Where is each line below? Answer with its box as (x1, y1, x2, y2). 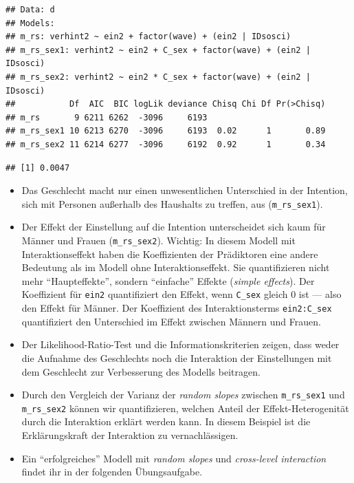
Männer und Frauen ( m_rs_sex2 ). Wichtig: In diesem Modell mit (21, 233, 296, 247)
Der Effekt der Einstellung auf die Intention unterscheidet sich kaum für (21, 219, 326, 234)
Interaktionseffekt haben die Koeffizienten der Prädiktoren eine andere (21, 246, 318, 261)
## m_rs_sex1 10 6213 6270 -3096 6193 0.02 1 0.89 (5, 126, 326, 136)
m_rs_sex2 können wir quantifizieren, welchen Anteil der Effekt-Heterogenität (21, 400, 349, 415)
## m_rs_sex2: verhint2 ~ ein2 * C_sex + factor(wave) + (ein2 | (5, 72, 311, 82)
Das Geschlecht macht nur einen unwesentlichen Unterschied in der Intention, (21, 183, 348, 197)
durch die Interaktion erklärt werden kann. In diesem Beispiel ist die (21, 414, 311, 429)
